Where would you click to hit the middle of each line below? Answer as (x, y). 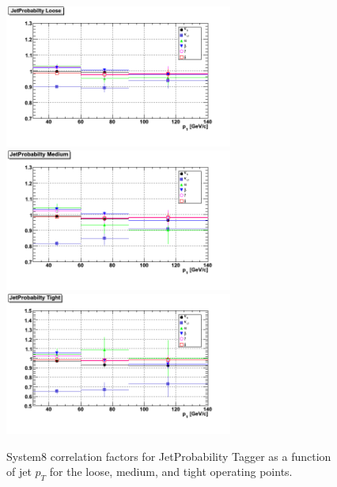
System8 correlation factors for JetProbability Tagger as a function (169, 456)
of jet (19, 472)
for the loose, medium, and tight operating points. (171, 472)
